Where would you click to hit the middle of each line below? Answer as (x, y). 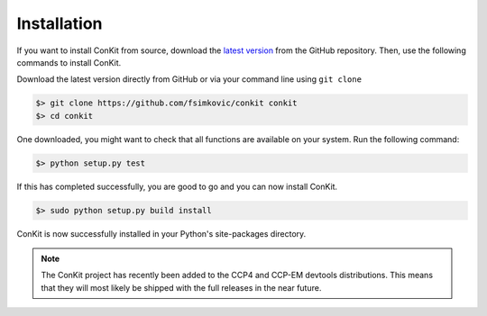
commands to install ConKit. (69, 62)
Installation (60, 23)
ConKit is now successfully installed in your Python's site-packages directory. (161, 233)
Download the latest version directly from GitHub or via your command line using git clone (189, 79)
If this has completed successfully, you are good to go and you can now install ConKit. (177, 186)
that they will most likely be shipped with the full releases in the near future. (181, 287)
